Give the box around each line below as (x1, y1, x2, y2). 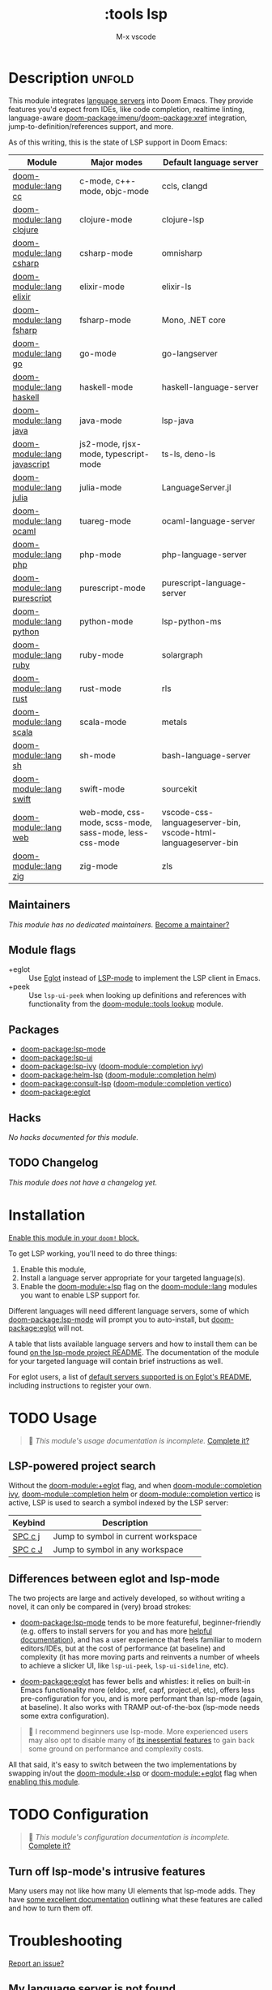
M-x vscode (116, 32, 156, 41)
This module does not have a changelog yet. (8, 1177, 158, 1187)
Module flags (8, 943, 77, 956)
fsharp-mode (79, 314, 132, 326)
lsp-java (161, 415, 194, 426)
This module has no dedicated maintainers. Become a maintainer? (8, 919, 230, 930)
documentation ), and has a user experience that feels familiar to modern (19, 1635, 261, 1645)
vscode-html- (161, 827, 217, 838)
